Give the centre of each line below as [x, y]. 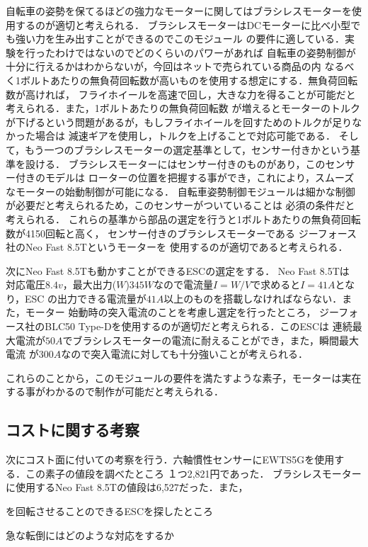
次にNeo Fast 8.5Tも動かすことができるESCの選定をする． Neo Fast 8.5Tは [178, 270]
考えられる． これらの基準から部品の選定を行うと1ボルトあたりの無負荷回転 [183, 219]
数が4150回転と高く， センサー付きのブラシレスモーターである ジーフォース [182, 233]
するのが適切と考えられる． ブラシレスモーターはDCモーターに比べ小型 [183, 24]
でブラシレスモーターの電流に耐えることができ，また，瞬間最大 [211, 340]
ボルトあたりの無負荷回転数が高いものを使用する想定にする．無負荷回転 [189, 80]
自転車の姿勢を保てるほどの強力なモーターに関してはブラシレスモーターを [179, 11]
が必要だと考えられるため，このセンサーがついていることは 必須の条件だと [180, 205]
